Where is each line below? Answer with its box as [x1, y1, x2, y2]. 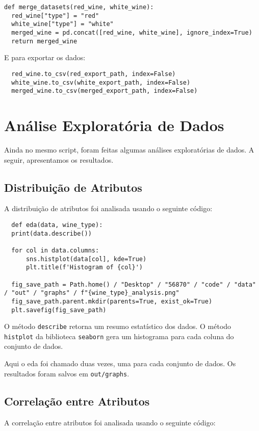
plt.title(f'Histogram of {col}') [25, 264, 143, 271]
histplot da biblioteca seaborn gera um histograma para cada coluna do [4, 331, 234, 341]
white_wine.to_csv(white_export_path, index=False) [11, 79, 191, 86]
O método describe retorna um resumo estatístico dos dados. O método [4, 321, 231, 332]
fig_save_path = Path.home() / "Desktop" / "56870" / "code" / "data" [11, 281, 256, 288]
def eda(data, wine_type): [11, 221, 103, 229]
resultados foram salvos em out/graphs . [4, 368, 129, 378]
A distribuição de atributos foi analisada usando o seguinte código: [4, 203, 213, 214]
